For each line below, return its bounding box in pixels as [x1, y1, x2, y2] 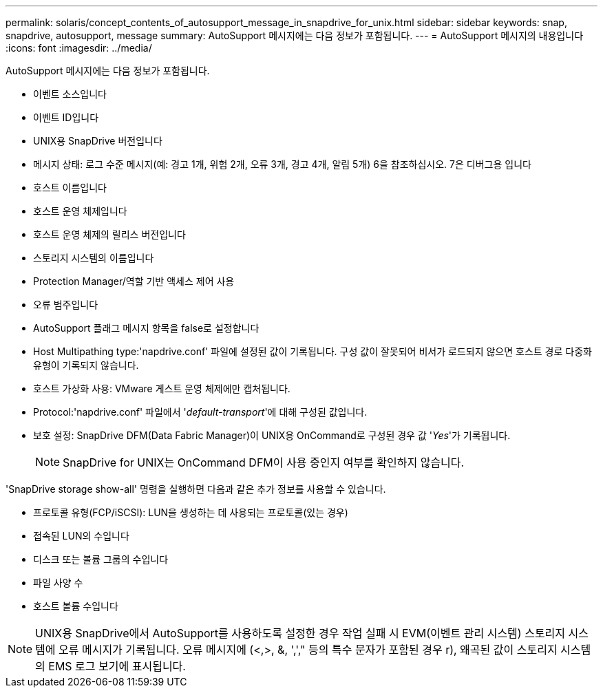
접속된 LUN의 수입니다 [33, 530, 129, 542]
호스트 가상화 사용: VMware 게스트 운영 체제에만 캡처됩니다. [33, 383, 290, 394]
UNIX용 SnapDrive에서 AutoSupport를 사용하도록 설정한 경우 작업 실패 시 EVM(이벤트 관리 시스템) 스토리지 [35, 626, 566, 640]
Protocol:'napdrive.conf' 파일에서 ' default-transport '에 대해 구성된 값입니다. [33, 406, 368, 418]
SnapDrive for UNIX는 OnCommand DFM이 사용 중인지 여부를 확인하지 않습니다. [63, 456, 465, 469]
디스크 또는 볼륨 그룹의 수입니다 [33, 553, 169, 565]
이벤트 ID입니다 [33, 111, 99, 123]
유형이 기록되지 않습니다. [33, 359, 139, 371]
